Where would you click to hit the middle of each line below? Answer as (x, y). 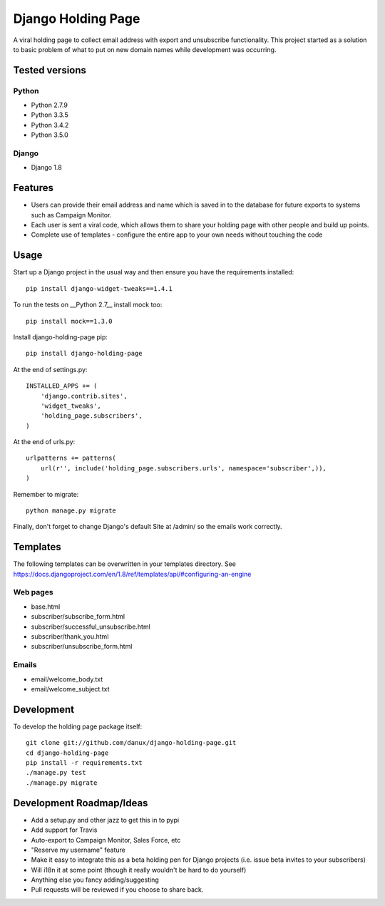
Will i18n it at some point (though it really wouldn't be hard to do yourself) (139, 870)
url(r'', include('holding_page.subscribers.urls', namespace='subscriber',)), (184, 468)
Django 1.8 (46, 168)
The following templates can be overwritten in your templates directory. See (125, 564)
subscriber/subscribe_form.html (78, 617)
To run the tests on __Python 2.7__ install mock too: (88, 305)
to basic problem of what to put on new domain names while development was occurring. (145, 49)
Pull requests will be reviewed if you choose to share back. (117, 890)
